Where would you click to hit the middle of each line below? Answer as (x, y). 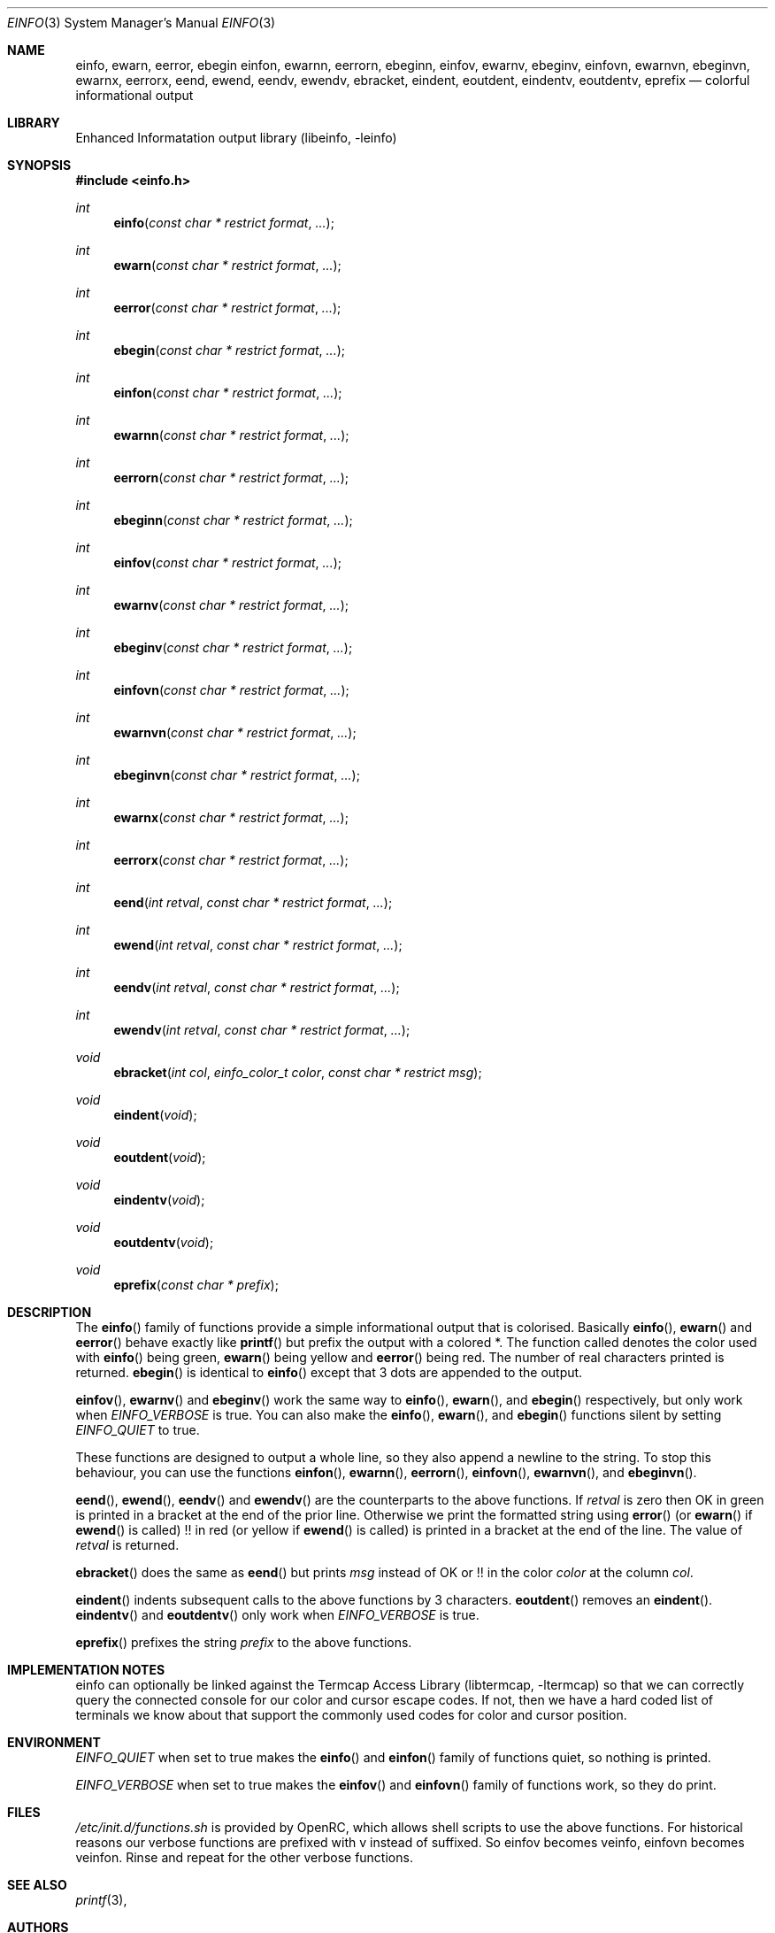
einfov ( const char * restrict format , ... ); (228, 562)
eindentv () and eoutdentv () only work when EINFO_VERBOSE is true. (277, 1615)
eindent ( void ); (155, 1115)
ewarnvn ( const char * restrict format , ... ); (235, 732)
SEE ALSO (37, 1885)
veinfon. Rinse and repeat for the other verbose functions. (244, 1857)
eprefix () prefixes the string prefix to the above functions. (244, 1642)
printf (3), (101, 1900)
